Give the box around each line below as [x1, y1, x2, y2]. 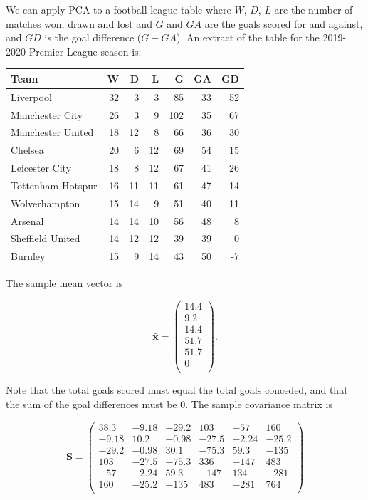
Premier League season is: [28, 43, 142, 58]
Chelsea [11, 142, 44, 157]
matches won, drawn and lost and [6, 16, 152, 31]
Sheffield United [11, 231, 80, 246]
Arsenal [11, 213, 44, 228]
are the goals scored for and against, [204, 16, 363, 31]
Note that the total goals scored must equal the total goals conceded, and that [6, 382, 348, 397]
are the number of [274, 2, 353, 16]
